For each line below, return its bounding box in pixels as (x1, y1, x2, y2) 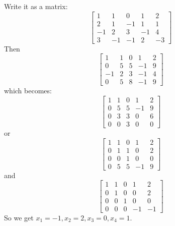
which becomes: (4, 85, 52, 96)
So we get (4, 212, 34, 222)
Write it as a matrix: (4, 1, 68, 11)
